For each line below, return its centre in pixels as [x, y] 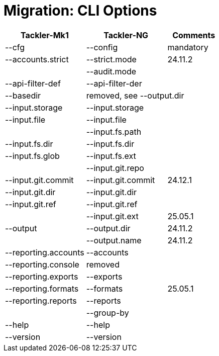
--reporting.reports [41, 300]
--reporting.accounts [45, 252]
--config [102, 47]
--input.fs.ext [111, 156]
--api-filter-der [114, 83]
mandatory [188, 47]
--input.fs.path [114, 131]
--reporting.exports [42, 276]
